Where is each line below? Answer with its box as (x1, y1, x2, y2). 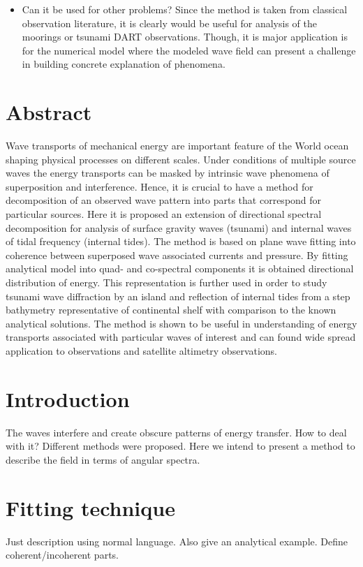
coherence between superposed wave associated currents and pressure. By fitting (6, 247, 348, 262)
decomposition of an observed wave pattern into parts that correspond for (6, 193, 322, 207)
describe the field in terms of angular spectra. (6, 452, 200, 466)
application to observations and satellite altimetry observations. (6, 344, 278, 358)
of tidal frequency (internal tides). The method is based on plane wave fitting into (6, 234, 356, 249)
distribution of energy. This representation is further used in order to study (6, 275, 327, 290)
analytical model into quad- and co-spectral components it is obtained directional (6, 261, 354, 276)
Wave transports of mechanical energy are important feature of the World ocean (6, 138, 349, 153)
